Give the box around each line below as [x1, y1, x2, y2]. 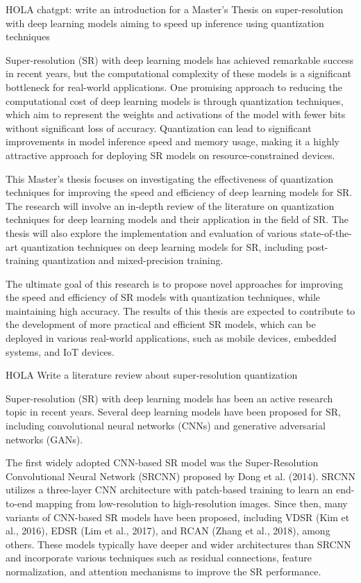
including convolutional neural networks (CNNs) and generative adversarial [6, 418, 326, 433]
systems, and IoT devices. [6, 344, 115, 359]
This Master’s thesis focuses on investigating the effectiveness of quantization [6, 171, 334, 186]
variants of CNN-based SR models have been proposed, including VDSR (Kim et [6, 509, 350, 524]
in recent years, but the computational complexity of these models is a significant [6, 66, 351, 81]
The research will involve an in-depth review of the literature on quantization [6, 198, 335, 213]
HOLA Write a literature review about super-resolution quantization [6, 368, 298, 382]
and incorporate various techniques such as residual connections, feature [6, 550, 312, 565]
